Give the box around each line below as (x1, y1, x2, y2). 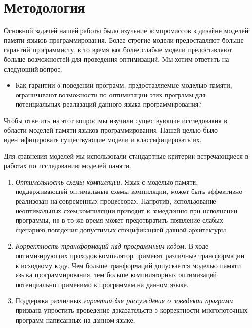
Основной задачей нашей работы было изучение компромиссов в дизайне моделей (4, 25, 249, 36)
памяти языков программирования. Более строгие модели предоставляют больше (4, 35, 244, 45)
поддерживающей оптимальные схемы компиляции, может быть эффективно (15, 186, 243, 196)
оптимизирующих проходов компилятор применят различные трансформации (15, 251, 245, 260)
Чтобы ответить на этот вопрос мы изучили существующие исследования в (4, 115, 227, 125)
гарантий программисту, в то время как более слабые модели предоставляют (4, 44, 232, 55)
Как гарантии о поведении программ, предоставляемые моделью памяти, (15, 80, 232, 90)
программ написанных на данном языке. (15, 314, 135, 325)
